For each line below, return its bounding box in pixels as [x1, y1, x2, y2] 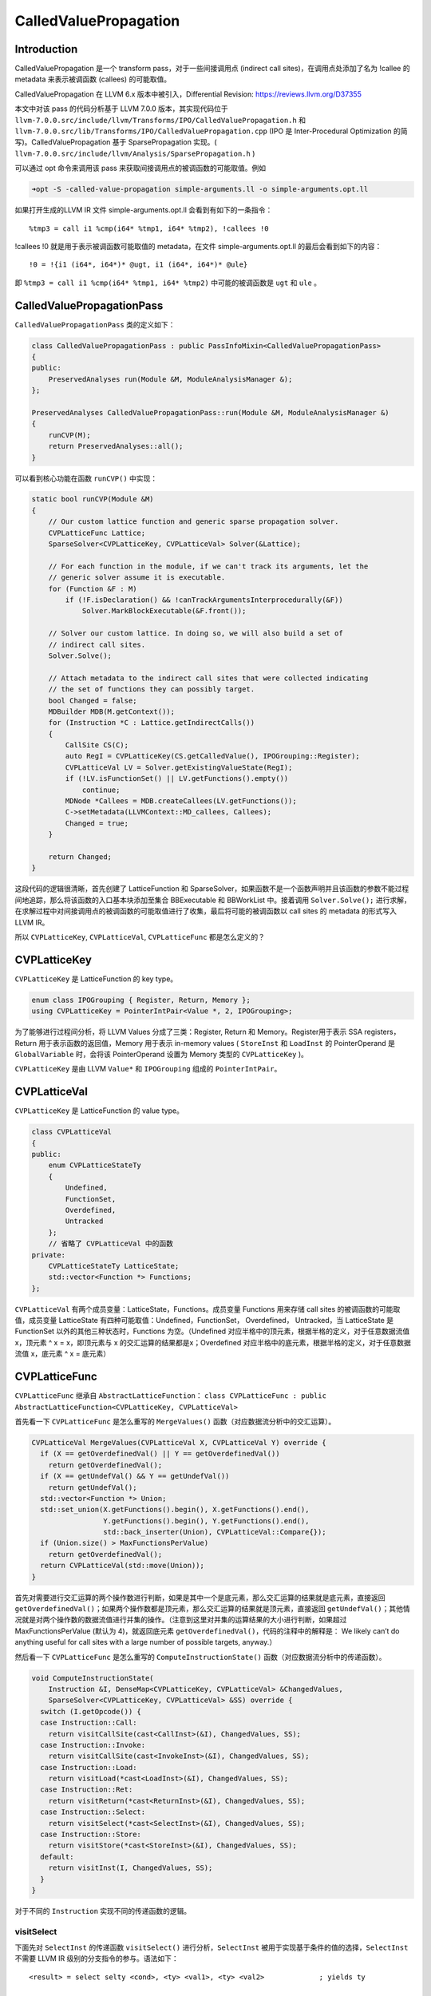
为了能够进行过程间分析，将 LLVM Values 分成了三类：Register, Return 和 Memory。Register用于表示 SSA [14, 1027, 363, 1037]
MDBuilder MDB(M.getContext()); [48, 707, 176, 716]
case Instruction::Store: [40, 1830, 141, 1840]
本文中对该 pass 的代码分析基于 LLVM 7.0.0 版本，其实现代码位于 [14, 104, 229, 113]
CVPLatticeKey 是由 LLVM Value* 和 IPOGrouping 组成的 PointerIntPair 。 [14, 1064, 282, 1074]
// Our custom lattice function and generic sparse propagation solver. [48, 517, 339, 526]
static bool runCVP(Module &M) [31, 495, 155, 504]
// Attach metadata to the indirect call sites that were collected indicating [48, 673, 369, 683]
